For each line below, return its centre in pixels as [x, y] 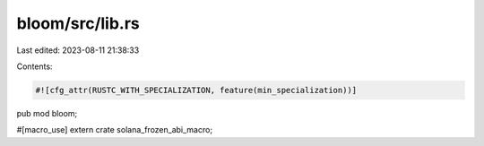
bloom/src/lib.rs [78, 23]
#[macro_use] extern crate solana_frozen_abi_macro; [115, 130]
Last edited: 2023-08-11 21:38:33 [78, 50]
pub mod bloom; [47, 113]
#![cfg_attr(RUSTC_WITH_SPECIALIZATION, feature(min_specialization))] [196, 90]
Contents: [35, 66]
